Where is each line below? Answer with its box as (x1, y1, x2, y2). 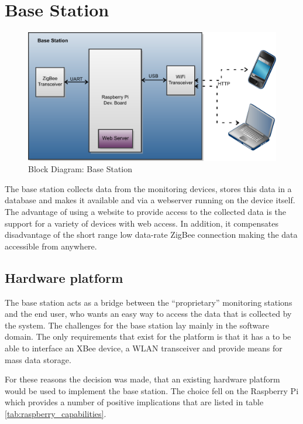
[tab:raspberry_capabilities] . (5, 407, 106, 419)
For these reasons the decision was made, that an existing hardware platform (5, 373, 280, 385)
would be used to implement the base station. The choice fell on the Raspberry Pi (5, 384, 299, 396)
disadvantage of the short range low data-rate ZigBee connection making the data (5, 228, 298, 241)
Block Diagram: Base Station (28, 163, 133, 175)
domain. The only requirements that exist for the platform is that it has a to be (5, 330, 291, 343)
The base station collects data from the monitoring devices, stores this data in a (5, 182, 292, 194)
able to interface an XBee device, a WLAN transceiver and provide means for (5, 341, 283, 354)
